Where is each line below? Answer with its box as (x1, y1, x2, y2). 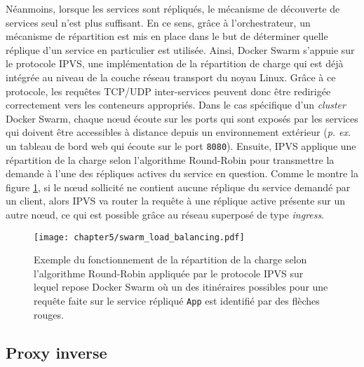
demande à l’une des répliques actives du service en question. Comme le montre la (6, 166, 358, 181)
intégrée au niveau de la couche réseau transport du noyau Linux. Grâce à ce (6, 69, 336, 84)
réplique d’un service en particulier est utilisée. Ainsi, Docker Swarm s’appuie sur (6, 42, 355, 57)
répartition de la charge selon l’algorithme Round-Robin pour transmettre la (6, 152, 335, 167)
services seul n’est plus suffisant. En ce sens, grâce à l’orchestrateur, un (6, 15, 311, 29)
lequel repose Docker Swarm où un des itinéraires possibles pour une (34, 279, 328, 294)
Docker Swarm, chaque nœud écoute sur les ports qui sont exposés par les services (6, 111, 358, 125)
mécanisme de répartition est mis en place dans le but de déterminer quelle (6, 29, 328, 43)
